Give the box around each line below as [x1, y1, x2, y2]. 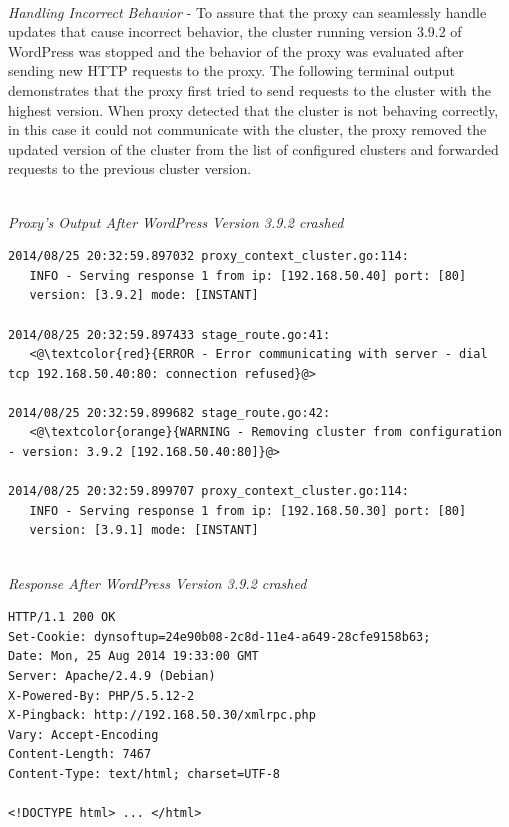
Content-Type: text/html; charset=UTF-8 [8, 766, 281, 781]
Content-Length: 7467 [8, 747, 152, 762]
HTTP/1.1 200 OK [8, 610, 116, 625]
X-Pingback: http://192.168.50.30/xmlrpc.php [8, 708, 316, 723]
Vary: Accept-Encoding [8, 727, 159, 742]
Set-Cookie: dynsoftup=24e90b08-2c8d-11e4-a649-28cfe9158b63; [8, 629, 431, 644]
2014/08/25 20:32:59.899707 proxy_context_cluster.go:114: [8, 484, 409, 499]
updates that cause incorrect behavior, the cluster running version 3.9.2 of [8, 21, 462, 42]
